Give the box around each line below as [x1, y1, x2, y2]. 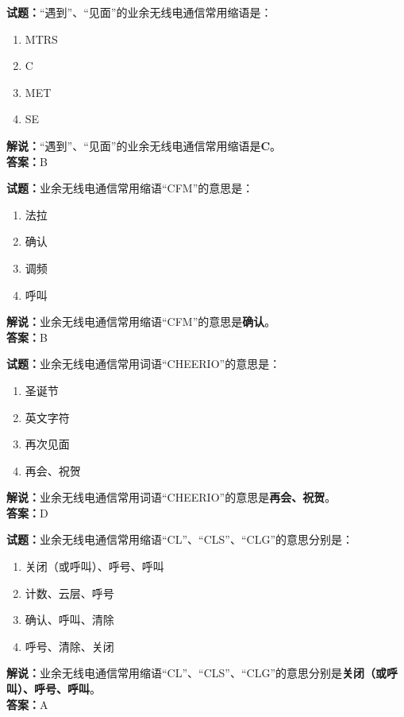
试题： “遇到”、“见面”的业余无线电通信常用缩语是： [6, 4, 272, 20]
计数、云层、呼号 [25, 584, 114, 601]
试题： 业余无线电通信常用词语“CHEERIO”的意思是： [6, 355, 281, 372]
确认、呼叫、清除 [25, 611, 114, 628]
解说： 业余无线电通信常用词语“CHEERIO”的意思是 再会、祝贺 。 [6, 489, 337, 506]
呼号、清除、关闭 [25, 638, 114, 654]
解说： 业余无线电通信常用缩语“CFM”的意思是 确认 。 [6, 313, 276, 330]
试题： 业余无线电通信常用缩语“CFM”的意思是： [6, 180, 254, 196]
